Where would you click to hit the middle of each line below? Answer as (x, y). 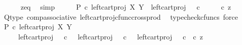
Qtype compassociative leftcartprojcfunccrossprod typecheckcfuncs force (121, 16)
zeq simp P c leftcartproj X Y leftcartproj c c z (126, 7)
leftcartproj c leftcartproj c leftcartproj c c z (110, 36)
